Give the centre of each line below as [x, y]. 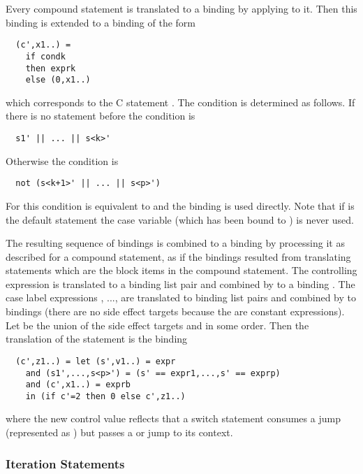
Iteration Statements [65, 463]
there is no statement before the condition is [101, 116]
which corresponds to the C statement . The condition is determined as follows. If [180, 102]
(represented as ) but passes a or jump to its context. [119, 432]
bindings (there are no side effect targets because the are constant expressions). [175, 311]
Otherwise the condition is [62, 160]
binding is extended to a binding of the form [101, 22]
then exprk [51, 68]
